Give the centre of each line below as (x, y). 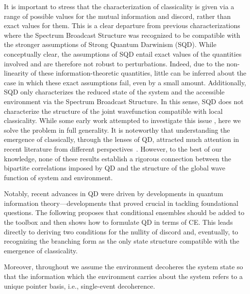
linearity (16, 73)
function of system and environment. (58, 177)
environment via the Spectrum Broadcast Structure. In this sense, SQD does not (124, 101)
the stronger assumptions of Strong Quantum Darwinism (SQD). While (110, 44)
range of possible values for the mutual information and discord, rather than (117, 16)
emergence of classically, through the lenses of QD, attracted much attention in (122, 139)
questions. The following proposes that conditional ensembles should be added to (124, 212)
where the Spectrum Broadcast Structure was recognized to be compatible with (122, 35)
